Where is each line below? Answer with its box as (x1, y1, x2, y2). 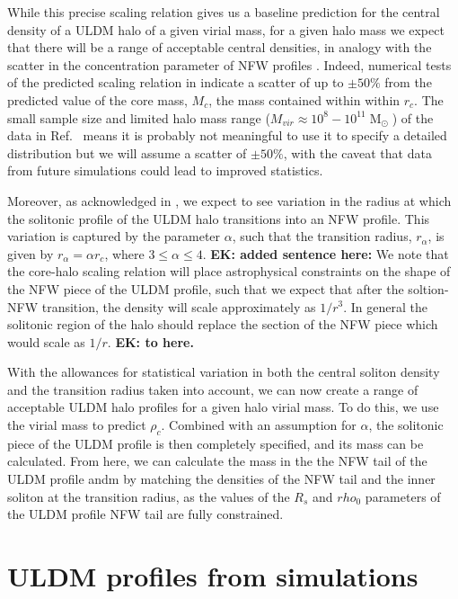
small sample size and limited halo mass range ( (7, 108, 270, 127)
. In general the (343, 297, 428, 316)
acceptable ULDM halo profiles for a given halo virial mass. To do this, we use (7, 398, 439, 416)
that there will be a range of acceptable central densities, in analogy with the (7, 38, 432, 57)
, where (104, 244, 145, 263)
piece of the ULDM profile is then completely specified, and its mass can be (7, 434, 424, 452)
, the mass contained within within (208, 90, 401, 109)
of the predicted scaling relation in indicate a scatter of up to (7, 73, 344, 92)
